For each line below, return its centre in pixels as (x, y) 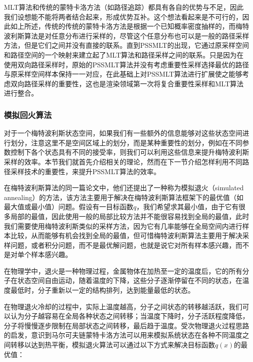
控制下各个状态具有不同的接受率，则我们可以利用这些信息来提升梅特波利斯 (130, 152)
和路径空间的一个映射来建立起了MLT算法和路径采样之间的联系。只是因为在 (124, 54)
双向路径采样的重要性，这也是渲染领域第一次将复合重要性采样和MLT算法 (127, 83)
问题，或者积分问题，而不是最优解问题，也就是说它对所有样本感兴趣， (123, 245)
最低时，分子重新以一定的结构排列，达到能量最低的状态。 (102, 290)
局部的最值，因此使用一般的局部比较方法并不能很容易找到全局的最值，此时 (130, 216)
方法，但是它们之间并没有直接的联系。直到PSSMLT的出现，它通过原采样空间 (126, 45)
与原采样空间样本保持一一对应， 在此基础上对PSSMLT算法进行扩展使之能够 (123, 74)
